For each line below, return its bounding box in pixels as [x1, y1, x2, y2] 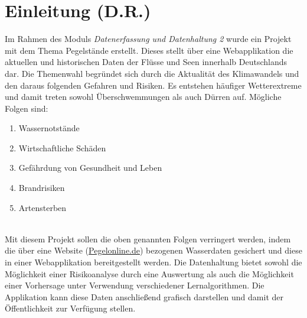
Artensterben [18, 201, 67, 213]
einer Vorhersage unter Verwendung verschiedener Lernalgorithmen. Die [5, 279, 264, 291]
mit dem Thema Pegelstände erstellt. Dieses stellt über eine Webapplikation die [5, 44, 293, 56]
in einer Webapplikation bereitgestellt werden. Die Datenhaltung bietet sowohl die [5, 256, 302, 268]
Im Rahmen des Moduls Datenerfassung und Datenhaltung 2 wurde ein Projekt [5, 33, 292, 45]
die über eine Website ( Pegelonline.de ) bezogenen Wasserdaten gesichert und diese [5, 244, 302, 257]
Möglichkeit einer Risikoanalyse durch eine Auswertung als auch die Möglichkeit [5, 267, 294, 280]
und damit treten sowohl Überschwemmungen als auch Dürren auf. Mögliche [5, 90, 282, 103]
